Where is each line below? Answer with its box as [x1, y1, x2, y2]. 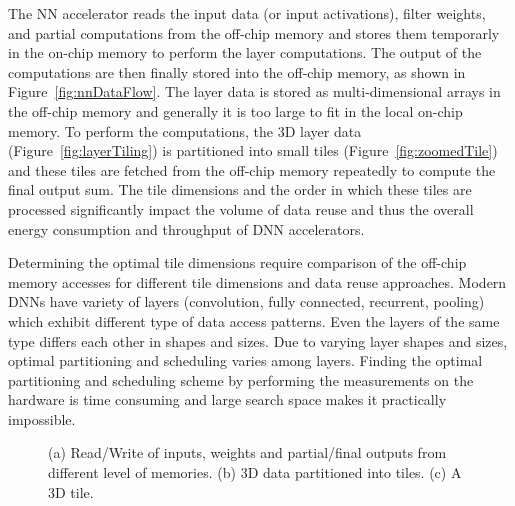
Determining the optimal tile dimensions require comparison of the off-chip [8, 252, 467, 273]
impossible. [8, 408, 76, 429]
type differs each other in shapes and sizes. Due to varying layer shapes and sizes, [8, 330, 508, 351]
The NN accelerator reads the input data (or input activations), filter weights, [8, 3, 486, 23]
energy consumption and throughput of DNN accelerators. [8, 218, 365, 239]
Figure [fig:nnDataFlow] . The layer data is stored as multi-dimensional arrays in [8, 81, 501, 102]
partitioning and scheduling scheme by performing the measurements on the [8, 369, 474, 390]
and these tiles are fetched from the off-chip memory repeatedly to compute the [8, 159, 496, 180]
